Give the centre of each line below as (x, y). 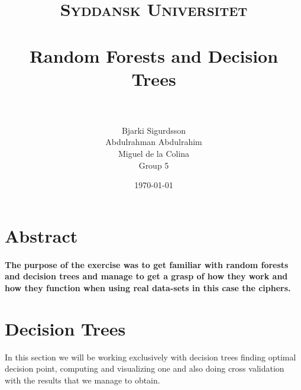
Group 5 (154, 165)
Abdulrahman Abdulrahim (154, 142)
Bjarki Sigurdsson (154, 130)
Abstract (41, 235)
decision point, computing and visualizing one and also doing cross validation (145, 368)
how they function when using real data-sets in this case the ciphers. (148, 287)
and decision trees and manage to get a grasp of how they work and (146, 276)
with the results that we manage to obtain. (82, 380)
